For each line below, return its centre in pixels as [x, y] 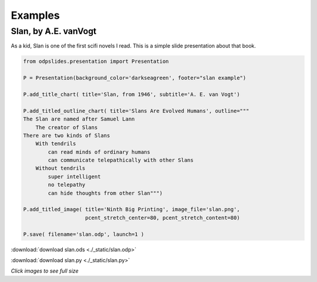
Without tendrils [60, 168]
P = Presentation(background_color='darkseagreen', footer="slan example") [135, 78]
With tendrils [56, 144]
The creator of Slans [67, 127]
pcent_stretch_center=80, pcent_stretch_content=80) [163, 218]
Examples [35, 15]
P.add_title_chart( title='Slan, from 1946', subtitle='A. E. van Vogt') [131, 94]
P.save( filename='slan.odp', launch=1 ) [84, 234]
